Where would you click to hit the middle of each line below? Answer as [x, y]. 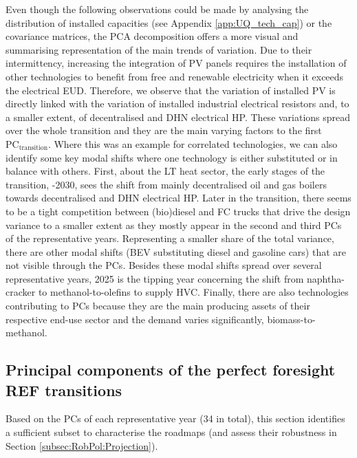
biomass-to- [291, 319]
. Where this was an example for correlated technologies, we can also [193, 143]
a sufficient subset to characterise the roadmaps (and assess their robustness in [171, 432]
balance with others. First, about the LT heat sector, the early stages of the [165, 171]
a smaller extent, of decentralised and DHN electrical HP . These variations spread [178, 117]
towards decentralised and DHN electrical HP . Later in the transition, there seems [178, 198]
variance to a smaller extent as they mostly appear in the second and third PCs [174, 225]
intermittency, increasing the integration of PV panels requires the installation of [176, 63]
